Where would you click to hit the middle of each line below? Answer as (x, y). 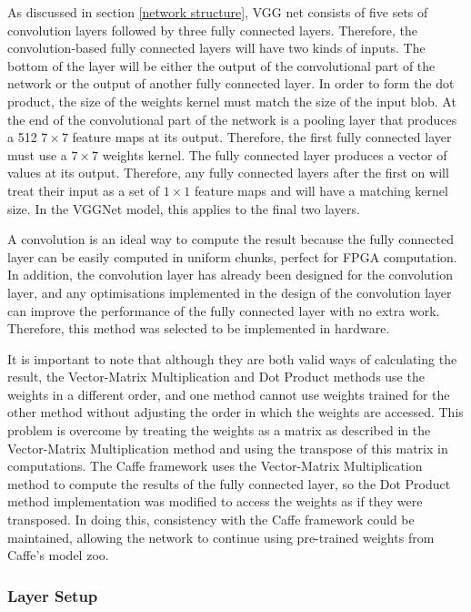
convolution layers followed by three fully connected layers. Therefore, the (213, 30)
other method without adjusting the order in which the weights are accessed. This (235, 412)
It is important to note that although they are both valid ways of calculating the (232, 358)
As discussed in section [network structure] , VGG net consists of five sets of (218, 12)
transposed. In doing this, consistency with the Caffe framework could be (211, 520)
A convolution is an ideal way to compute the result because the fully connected (231, 239)
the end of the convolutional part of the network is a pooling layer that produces (232, 119)
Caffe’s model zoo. (58, 555)
